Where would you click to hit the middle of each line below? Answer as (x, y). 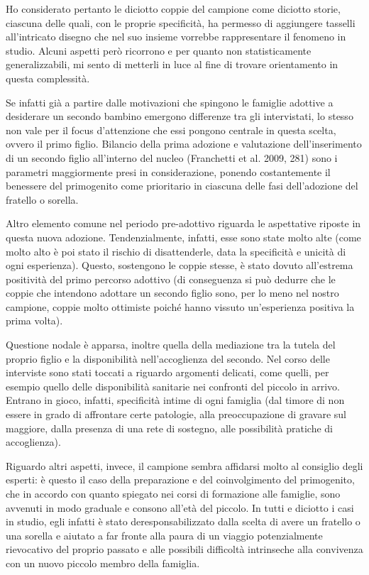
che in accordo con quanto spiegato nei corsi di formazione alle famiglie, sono (173, 493)
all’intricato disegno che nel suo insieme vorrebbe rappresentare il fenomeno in (176, 37)
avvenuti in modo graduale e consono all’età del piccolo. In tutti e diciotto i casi (180, 507)
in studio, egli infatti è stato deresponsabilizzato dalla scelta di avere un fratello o (183, 521)
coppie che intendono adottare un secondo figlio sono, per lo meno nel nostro (172, 293)
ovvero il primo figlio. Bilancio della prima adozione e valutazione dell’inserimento (184, 144)
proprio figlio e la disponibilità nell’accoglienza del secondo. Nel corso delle (168, 358)
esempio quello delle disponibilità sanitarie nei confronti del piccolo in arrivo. (173, 386)
